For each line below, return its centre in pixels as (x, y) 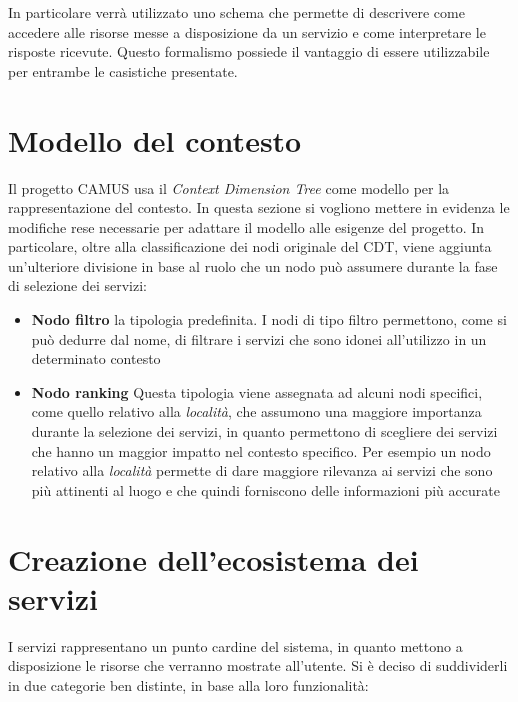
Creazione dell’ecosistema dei (213, 558)
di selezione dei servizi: (78, 285)
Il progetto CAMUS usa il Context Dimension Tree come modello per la (229, 187)
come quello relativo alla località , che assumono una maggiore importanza (256, 411)
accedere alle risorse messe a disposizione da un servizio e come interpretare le (247, 31)
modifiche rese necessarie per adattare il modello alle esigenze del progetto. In (246, 226)
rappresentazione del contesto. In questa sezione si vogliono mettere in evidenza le (259, 207)
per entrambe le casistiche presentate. (123, 70)
